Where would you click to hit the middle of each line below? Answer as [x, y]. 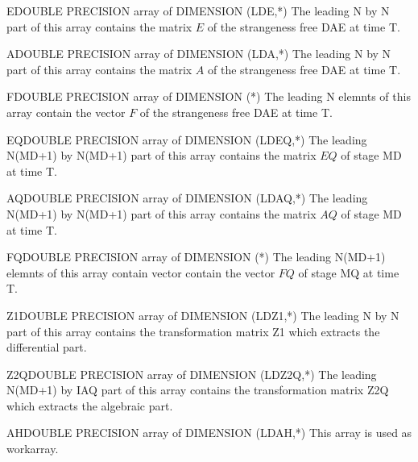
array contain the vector [66, 112]
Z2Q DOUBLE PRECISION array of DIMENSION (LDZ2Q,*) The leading [192, 374]
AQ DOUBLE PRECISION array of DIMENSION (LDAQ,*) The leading [187, 198]
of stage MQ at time [349, 272]
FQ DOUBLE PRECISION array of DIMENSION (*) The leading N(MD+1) [196, 257]
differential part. [47, 347]
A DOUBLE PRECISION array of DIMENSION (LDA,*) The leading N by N [199, 54]
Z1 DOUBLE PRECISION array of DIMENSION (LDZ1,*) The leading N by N [203, 315]
